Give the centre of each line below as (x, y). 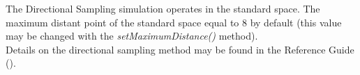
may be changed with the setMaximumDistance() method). (132, 36)
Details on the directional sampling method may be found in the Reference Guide (180, 49)
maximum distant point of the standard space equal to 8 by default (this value (174, 22)
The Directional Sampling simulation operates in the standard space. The (163, 8)
